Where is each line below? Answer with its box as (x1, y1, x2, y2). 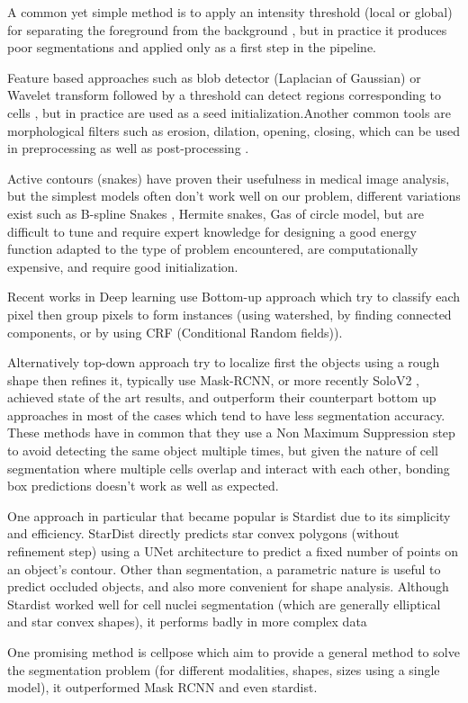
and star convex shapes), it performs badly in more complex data (7, 612, 367, 631)
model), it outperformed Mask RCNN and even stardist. (7, 678, 318, 697)
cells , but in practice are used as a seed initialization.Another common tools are (7, 103, 451, 122)
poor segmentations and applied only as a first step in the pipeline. (7, 38, 376, 57)
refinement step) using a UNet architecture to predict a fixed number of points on (7, 542, 458, 561)
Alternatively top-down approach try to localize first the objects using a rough (7, 353, 440, 372)
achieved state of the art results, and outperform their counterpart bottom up (7, 388, 436, 407)
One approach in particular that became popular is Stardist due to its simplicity (7, 506, 451, 525)
